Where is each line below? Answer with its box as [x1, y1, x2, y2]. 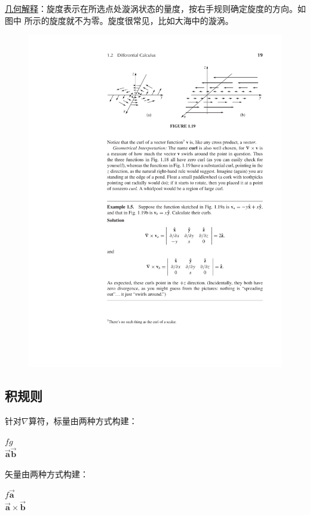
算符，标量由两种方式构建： [28, 414, 137, 427]
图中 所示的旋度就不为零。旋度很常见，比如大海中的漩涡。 [5, 14, 234, 26]
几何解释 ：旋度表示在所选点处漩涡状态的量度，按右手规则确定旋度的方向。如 [5, 2, 306, 14]
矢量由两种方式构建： [5, 467, 88, 480]
